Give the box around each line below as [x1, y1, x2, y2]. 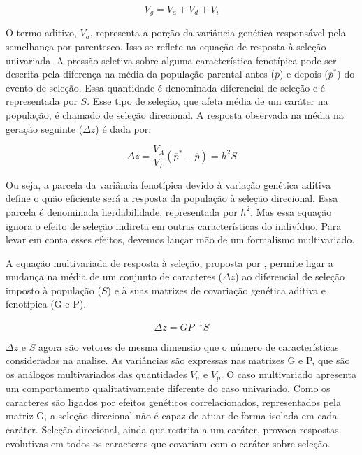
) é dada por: [95, 121, 152, 136]
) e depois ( [279, 66, 328, 81]
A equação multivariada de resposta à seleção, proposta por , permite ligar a [6, 255, 333, 270]
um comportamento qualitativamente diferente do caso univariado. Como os [6, 381, 331, 396]
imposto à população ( [6, 282, 101, 297]
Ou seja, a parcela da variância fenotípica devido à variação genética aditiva [6, 177, 331, 192]
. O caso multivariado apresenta [220, 366, 356, 381]
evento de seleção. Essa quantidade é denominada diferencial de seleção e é [6, 80, 326, 94]
